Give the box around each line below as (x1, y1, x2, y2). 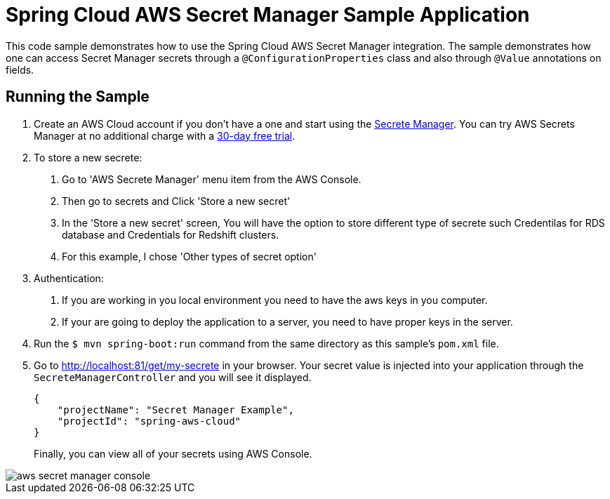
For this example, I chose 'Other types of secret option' (62, 250, 317, 262)
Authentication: (34, 272, 104, 284)
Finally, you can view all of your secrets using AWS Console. (34, 447, 312, 460)
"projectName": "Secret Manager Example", (57, 404, 294, 415)
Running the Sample (6, 88, 150, 106)
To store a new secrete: (34, 151, 142, 164)
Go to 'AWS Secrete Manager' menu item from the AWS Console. (62, 173, 362, 185)
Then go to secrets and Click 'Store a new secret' (62, 194, 291, 207)
